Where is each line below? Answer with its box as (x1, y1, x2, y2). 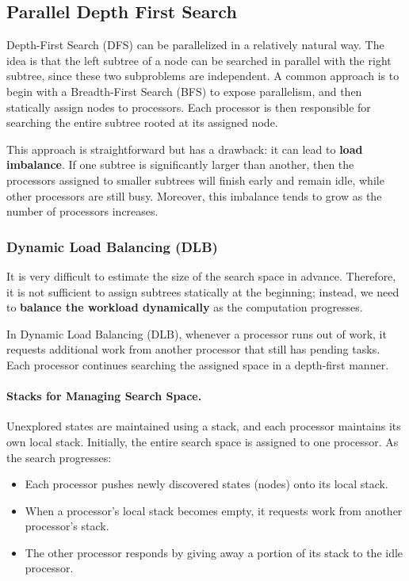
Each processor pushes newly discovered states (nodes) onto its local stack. (25, 476, 388, 492)
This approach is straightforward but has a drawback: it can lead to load (6, 140, 363, 157)
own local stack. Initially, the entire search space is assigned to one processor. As (6, 433, 399, 449)
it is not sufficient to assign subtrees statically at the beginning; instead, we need (6, 283, 399, 300)
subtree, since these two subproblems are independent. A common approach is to (6, 67, 399, 84)
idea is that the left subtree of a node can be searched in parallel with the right (6, 52, 392, 68)
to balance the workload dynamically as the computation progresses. (6, 299, 363, 315)
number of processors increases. (6, 203, 159, 220)
